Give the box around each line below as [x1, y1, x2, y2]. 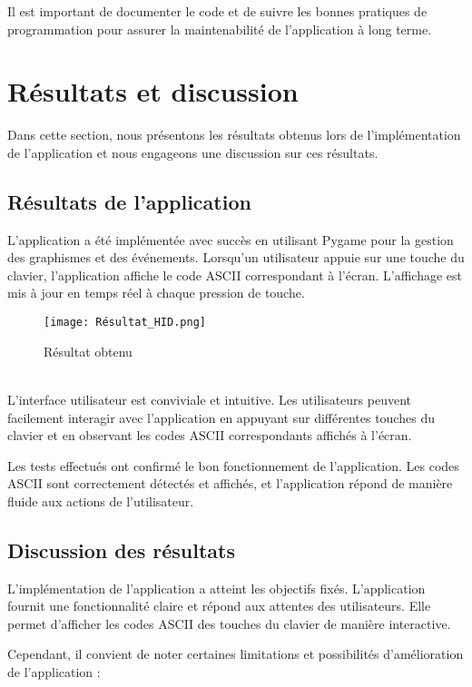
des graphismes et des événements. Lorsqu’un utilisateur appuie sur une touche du [7, 248, 465, 267]
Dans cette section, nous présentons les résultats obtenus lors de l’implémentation [7, 125, 461, 144]
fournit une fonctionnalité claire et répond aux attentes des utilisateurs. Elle [7, 596, 431, 615]
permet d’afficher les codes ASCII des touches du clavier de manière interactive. [7, 613, 451, 633]
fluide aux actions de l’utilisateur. [7, 491, 194, 510]
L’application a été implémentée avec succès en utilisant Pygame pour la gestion [7, 230, 454, 249]
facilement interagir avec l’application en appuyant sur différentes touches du [7, 407, 435, 427]
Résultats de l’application [7, 187, 251, 215]
